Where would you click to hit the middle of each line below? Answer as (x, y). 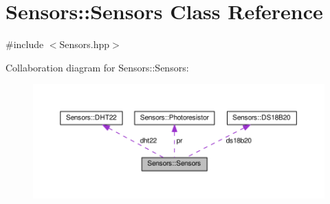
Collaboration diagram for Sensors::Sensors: (97, 67)
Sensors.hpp (85, 44)
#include (25, 44)
